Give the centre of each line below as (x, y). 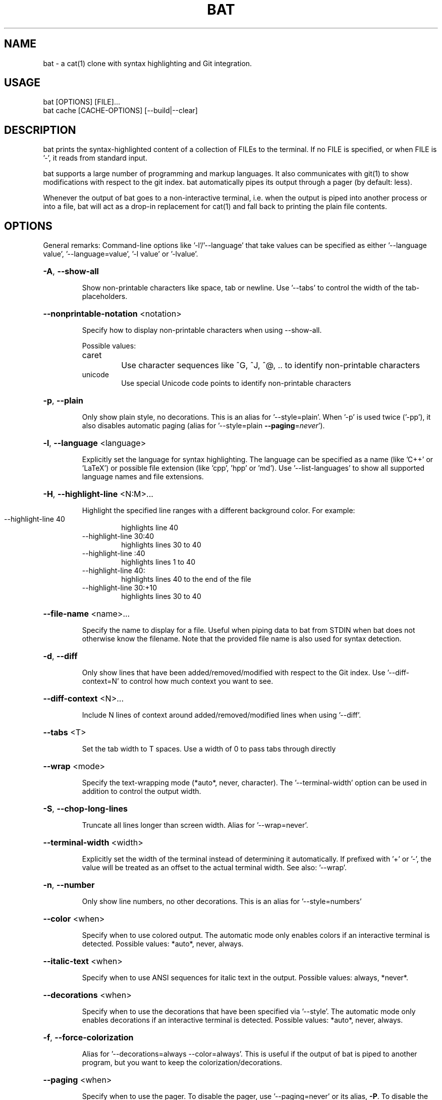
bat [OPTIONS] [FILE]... (81, 102)
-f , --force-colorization (88, 1038)
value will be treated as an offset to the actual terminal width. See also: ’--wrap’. (214, 868)
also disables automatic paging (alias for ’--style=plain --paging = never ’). (203, 426)
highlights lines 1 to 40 (158, 562)
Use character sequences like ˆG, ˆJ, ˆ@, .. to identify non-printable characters (271, 365)
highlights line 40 (150, 528)
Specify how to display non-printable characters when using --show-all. (202, 330)
